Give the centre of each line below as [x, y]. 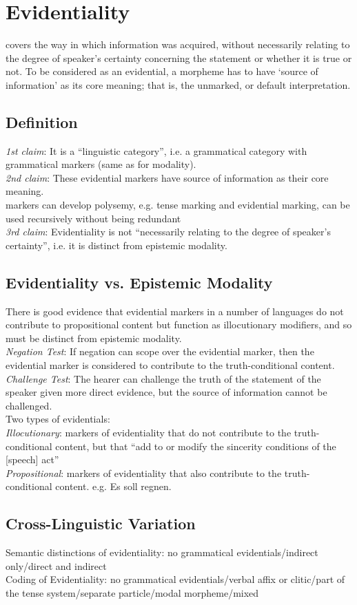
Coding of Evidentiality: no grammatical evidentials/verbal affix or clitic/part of [175, 579]
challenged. [29, 405]
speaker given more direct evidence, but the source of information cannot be [166, 392]
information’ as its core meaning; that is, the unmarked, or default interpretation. [178, 84]
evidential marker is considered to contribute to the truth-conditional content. [170, 365]
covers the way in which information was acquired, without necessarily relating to [178, 44]
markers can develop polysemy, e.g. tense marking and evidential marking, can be [178, 205]
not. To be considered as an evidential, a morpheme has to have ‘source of [162, 71]
